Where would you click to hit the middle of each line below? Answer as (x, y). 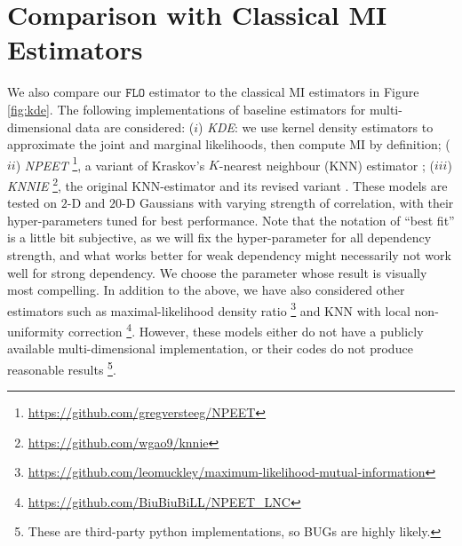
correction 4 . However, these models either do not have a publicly (246, 330)
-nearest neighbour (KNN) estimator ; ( (327, 165)
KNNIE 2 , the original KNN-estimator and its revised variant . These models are (227, 184)
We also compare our (64, 92)
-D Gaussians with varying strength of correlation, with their (287, 203)
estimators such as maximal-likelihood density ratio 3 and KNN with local (209, 309)
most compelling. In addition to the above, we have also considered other (206, 290)
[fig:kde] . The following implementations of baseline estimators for (187, 109)
